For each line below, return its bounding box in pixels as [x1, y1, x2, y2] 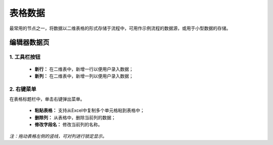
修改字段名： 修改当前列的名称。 [34, 121, 103, 128]
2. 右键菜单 [9, 86, 36, 93]
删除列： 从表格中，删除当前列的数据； [34, 114, 116, 120]
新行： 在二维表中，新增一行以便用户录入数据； [34, 66, 133, 72]
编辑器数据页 [9, 38, 50, 47]
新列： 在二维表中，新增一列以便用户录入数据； [34, 73, 133, 79]
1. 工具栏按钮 [9, 53, 40, 60]
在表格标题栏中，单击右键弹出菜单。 [9, 96, 85, 102]
